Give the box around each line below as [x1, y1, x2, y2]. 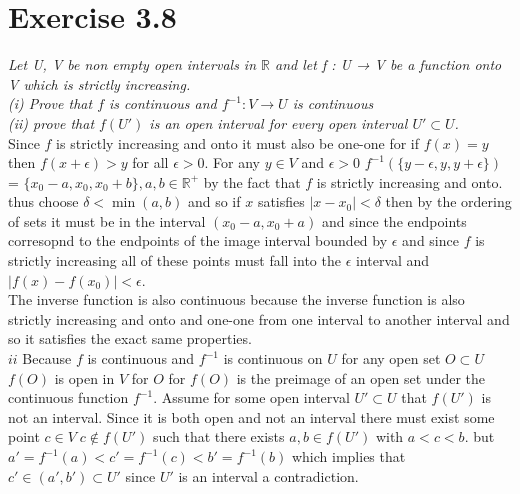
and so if [187, 191, 241, 212]
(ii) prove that [8, 112, 95, 133]
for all [132, 152, 169, 173]
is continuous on [223, 348, 323, 369]
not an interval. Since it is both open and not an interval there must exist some [8, 406, 495, 427]
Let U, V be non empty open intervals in [8, 54, 257, 75]
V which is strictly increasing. [8, 73, 191, 94]
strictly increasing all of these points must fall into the [8, 250, 341, 271]
